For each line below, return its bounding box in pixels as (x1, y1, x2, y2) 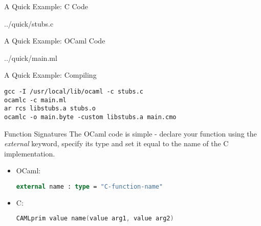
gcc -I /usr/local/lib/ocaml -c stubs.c (4, 87, 144, 95)
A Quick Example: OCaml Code (4, 35, 105, 46)
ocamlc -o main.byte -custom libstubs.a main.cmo (4, 113, 177, 121)
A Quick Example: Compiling (4, 70, 97, 80)
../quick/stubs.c (4, 18, 54, 29)
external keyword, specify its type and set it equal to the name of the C (4, 138, 229, 149)
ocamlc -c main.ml (4, 96, 67, 104)
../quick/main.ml (4, 52, 57, 63)
